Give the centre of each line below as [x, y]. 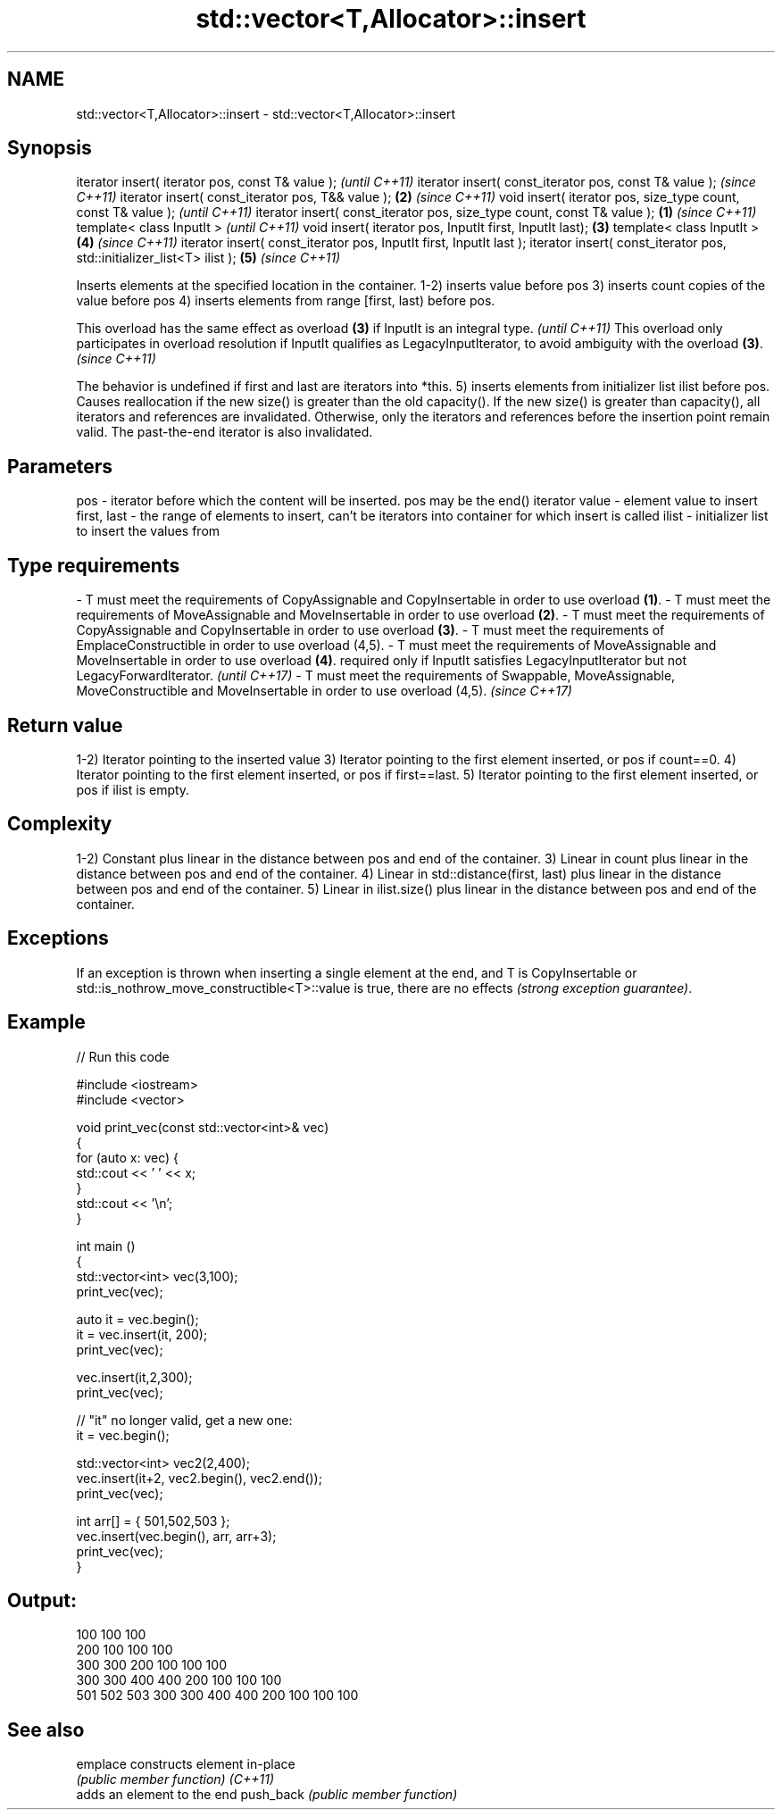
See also [46, 1729]
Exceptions [58, 938]
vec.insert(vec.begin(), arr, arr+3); [176, 1536]
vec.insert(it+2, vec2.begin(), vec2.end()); [199, 1478]
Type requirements [94, 565]
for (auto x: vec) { [128, 1157]
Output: [42, 1600]
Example [46, 1022]
